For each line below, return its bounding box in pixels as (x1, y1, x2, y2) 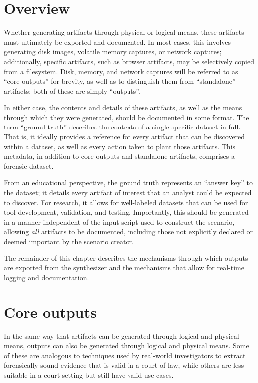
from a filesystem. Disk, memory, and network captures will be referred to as (4, 66, 238, 76)
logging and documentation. (4, 272, 89, 282)
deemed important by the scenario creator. (4, 236, 134, 246)
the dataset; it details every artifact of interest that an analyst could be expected (4, 187, 252, 198)
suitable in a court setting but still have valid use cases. (4, 369, 174, 380)
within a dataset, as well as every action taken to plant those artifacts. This (4, 141, 236, 151)
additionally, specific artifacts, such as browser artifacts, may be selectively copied (4, 56, 254, 66)
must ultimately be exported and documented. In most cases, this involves (4, 36, 231, 47)
